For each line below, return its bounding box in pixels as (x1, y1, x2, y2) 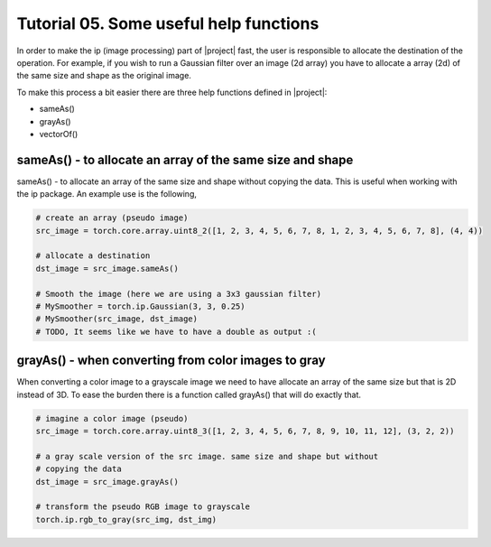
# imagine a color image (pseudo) (35, 413, 189, 423)
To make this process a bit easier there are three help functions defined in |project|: (16, 87, 328, 97)
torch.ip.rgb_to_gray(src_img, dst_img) (35, 515, 217, 524)
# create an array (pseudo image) (35, 213, 189, 223)
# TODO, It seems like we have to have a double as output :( (35, 326, 317, 337)
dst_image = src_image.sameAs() (35, 263, 180, 273)
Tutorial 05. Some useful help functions (16, 14, 320, 33)
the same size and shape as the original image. (16, 70, 191, 81)
